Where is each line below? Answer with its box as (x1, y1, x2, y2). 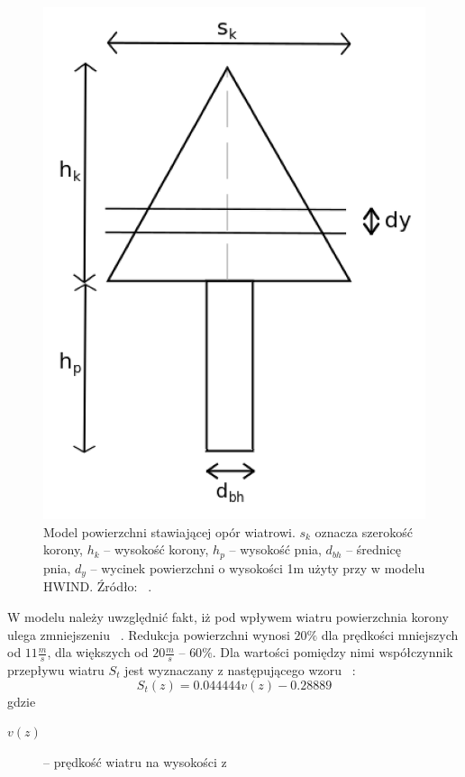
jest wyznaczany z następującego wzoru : (124, 660, 356, 679)
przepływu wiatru (7, 660, 105, 679)
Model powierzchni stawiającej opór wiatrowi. (43, 522, 296, 541)
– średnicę (346, 540, 401, 559)
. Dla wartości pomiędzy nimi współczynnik (212, 643, 453, 662)
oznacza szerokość (315, 522, 413, 541)
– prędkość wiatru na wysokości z (43, 752, 227, 771)
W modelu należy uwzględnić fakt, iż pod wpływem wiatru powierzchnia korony (7, 607, 449, 626)
